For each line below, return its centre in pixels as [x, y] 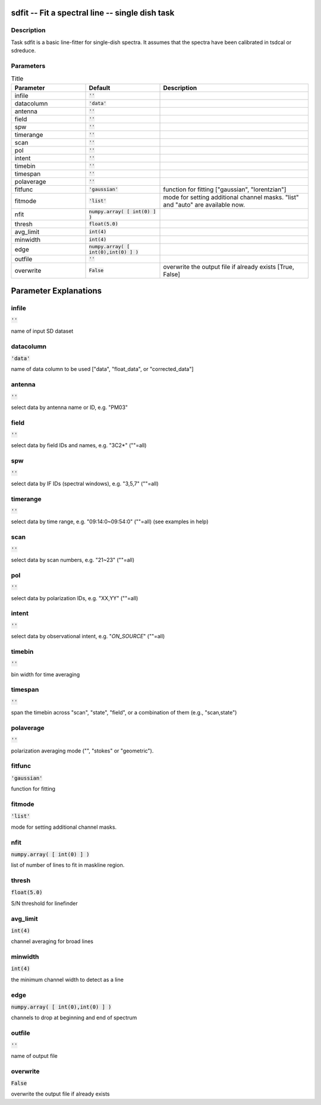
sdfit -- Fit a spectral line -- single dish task [93, 13]
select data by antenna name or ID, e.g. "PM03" [69, 407]
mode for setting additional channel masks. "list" [231, 197]
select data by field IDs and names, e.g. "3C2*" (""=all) [79, 445]
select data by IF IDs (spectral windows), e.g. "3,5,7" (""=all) [85, 483]
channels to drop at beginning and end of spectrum [74, 1017]
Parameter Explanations [56, 291]
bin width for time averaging [45, 674]
